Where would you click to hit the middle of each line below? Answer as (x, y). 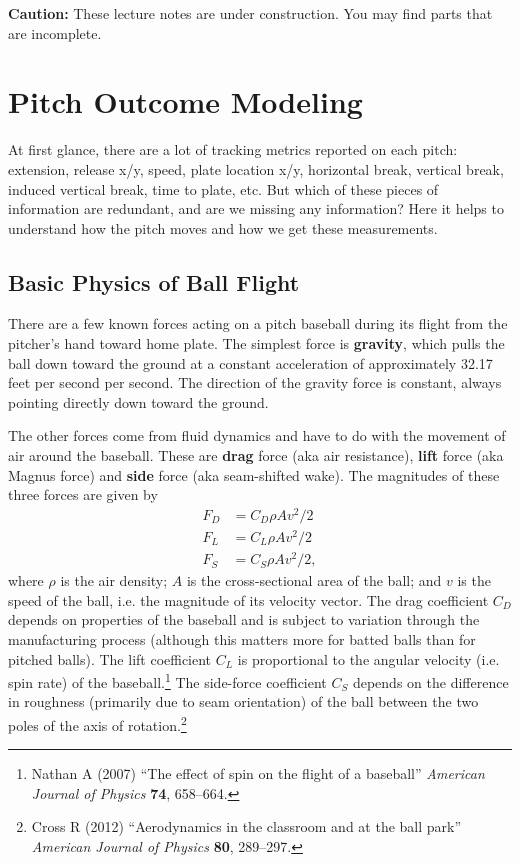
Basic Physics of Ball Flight (154, 281)
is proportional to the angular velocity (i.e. (368, 658)
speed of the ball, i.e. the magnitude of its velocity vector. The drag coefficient (248, 599)
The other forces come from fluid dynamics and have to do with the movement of (257, 435)
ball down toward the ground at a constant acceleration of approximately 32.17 (250, 362)
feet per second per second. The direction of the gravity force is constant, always (255, 382)
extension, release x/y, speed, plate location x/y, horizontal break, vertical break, (256, 168)
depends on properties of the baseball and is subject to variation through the (244, 619)
